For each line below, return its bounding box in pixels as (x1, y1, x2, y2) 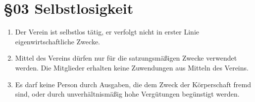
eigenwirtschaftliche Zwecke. (15, 36, 100, 46)
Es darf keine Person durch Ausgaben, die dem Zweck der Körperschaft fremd (15, 79, 251, 89)
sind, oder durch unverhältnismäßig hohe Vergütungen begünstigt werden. (15, 89, 240, 99)
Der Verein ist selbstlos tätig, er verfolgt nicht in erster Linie (15, 27, 200, 37)
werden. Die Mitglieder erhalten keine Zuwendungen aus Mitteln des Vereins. (15, 62, 249, 72)
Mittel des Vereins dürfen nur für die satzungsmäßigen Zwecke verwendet (15, 53, 237, 63)
